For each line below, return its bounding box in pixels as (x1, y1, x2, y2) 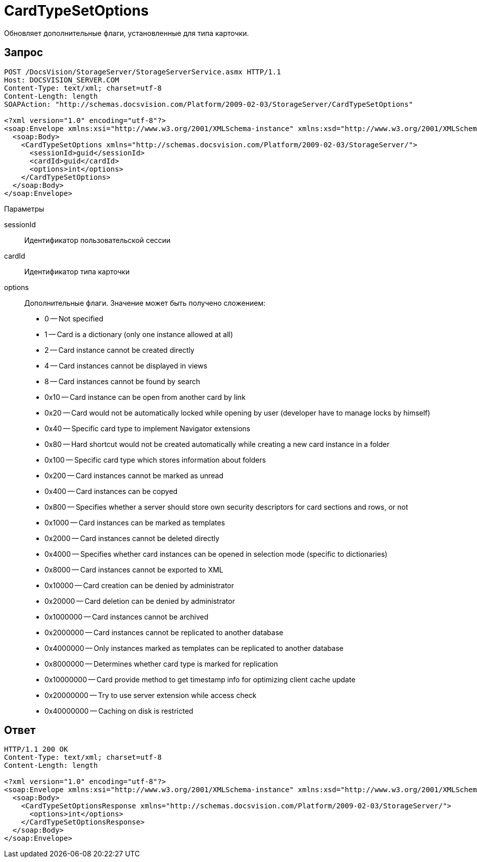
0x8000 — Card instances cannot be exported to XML (44, 565, 223, 574)
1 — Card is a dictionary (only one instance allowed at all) (44, 330, 233, 339)
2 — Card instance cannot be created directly (44, 345, 195, 354)
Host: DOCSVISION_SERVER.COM (4, 75, 119, 84)
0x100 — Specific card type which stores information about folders (44, 455, 266, 464)
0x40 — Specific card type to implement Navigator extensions (44, 424, 251, 433)
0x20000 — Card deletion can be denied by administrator (44, 596, 235, 605)
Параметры (4, 204, 44, 213)
